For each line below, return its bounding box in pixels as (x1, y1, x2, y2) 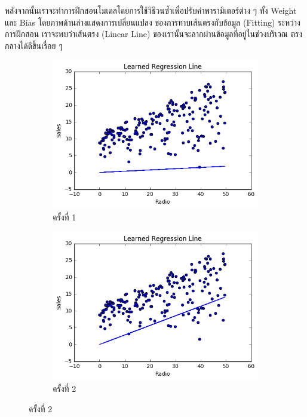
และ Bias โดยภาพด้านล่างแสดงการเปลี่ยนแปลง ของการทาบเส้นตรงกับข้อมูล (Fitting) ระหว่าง (5, 16, 300, 28)
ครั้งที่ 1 (53, 211, 76, 223)
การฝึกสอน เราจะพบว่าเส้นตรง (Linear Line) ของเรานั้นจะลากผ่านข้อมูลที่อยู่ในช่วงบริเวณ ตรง (5, 27, 303, 40)
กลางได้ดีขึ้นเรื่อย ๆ (5, 39, 63, 51)
